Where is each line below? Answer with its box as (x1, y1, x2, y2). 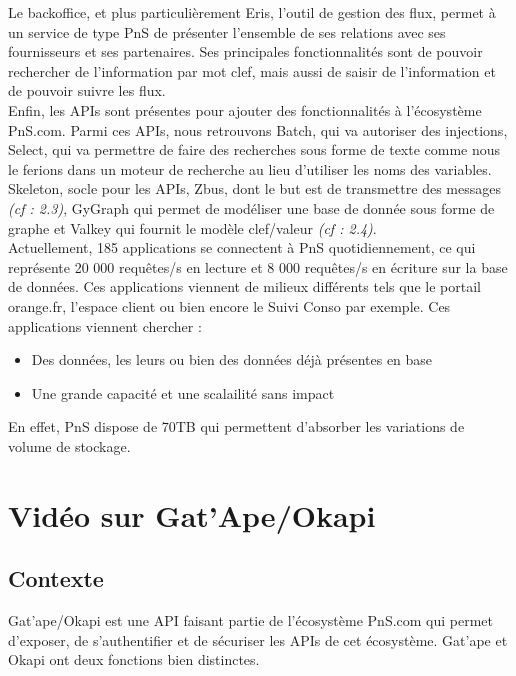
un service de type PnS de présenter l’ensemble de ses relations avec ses (8, 21, 446, 42)
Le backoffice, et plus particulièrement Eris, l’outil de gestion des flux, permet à (8, 2, 496, 22)
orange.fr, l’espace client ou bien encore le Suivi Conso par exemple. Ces (8, 295, 451, 316)
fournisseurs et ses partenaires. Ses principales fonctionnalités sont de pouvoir (8, 41, 483, 62)
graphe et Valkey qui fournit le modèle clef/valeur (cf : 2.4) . (8, 217, 377, 238)
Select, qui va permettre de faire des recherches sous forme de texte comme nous (8, 139, 501, 160)
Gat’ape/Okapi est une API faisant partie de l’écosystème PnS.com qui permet (8, 610, 494, 631)
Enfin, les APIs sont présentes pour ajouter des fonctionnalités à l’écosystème (8, 99, 482, 120)
